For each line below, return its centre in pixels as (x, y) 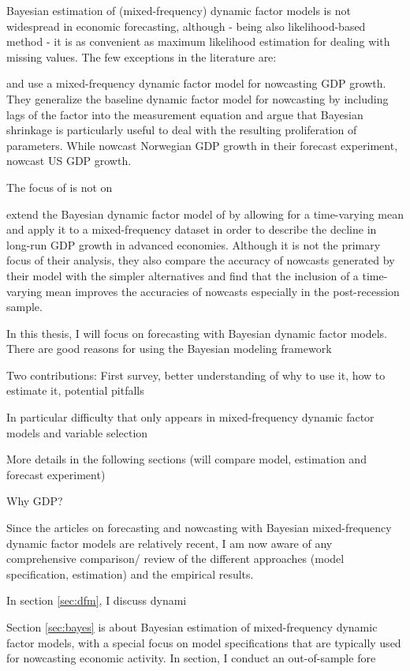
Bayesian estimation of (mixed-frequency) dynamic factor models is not (179, 10)
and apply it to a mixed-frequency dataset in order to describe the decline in (192, 229)
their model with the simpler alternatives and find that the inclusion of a (183, 275)
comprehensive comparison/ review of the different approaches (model (175, 559)
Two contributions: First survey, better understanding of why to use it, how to (196, 375)
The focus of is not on (60, 187)
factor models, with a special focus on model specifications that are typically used (204, 642)
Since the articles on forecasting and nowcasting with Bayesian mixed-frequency (199, 528)
